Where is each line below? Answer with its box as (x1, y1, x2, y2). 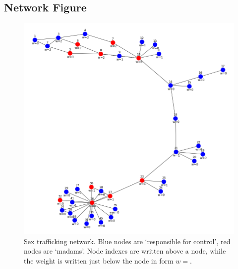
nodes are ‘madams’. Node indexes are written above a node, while (24, 246, 226, 256)
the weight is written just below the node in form (24, 255, 174, 266)
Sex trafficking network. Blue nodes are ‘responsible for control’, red (24, 236, 231, 246)
